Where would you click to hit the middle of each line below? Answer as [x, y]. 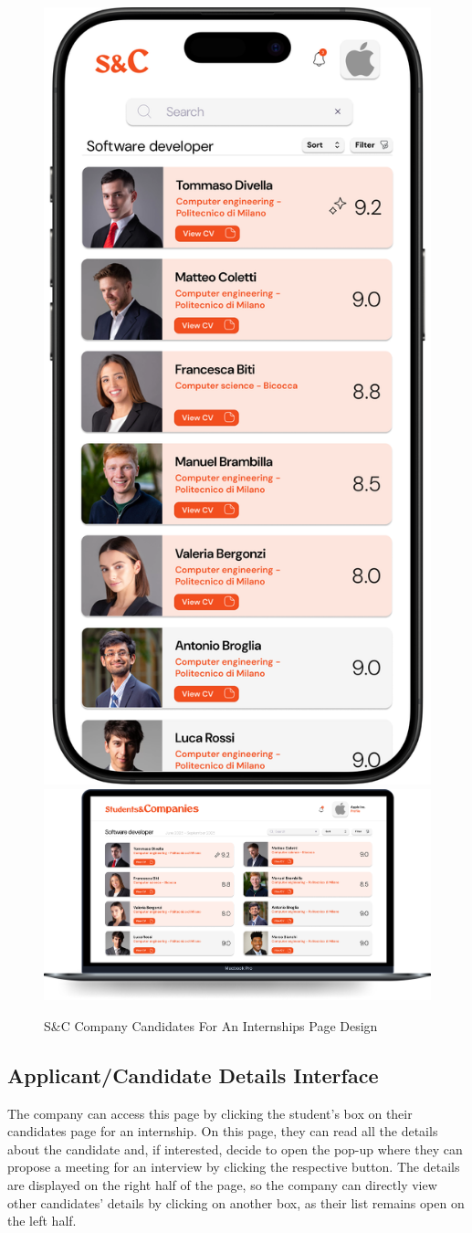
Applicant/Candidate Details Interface [193, 1075]
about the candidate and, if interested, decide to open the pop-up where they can [235, 1149]
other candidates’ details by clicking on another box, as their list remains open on [236, 1202]
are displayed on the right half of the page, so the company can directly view [222, 1184]
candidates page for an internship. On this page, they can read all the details [223, 1131]
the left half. [42, 1221]
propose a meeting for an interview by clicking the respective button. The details [234, 1167]
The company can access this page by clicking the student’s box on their [210, 1113]
